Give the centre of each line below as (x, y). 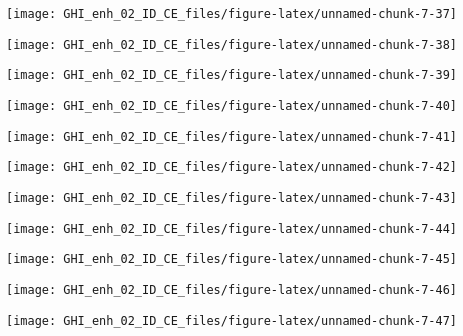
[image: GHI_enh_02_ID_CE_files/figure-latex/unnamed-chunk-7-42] (232, 167)
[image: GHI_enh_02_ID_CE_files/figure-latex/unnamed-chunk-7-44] (232, 228)
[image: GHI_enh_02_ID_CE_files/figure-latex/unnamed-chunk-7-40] (232, 105)
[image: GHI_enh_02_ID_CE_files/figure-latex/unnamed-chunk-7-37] (232, 14)
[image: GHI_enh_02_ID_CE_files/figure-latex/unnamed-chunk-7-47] (232, 320)
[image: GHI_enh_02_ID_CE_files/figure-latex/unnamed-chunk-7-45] (232, 259)
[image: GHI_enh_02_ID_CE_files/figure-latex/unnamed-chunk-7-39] (232, 75)
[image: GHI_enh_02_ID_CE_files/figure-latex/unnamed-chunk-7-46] (232, 289)
